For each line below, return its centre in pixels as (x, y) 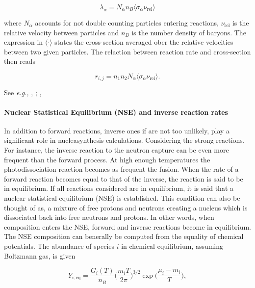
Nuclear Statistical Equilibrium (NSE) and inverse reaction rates (116, 112)
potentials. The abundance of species (59, 246)
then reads (20, 61)
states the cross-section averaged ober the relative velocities (144, 42)
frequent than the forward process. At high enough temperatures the (107, 159)
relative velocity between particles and (62, 32)
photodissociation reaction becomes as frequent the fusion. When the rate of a (121, 169)
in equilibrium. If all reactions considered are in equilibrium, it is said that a (119, 188)
